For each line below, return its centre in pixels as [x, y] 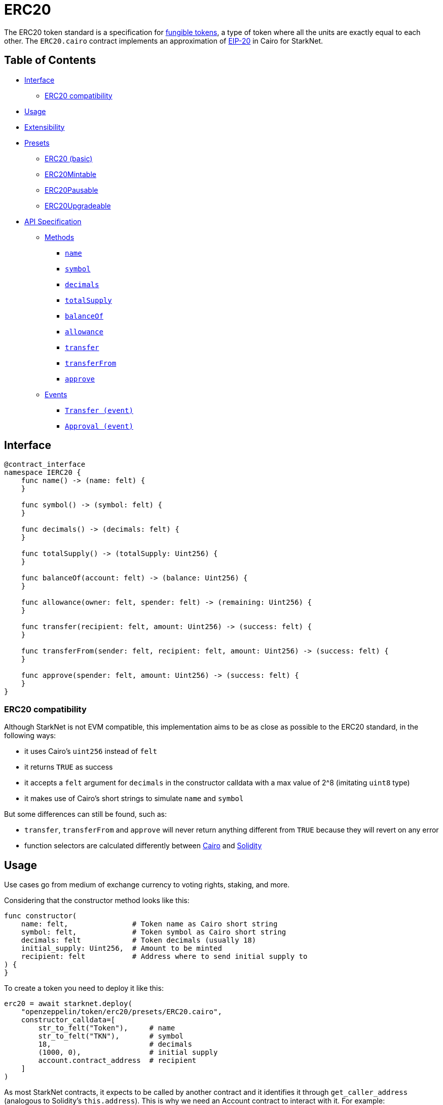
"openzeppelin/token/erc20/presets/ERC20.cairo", [121, 1012]
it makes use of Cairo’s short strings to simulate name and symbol [134, 799]
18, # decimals [115, 1044]
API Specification [53, 221]
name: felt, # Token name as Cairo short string [149, 924]
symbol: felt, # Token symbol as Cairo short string [154, 932]
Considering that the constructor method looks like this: [97, 901]
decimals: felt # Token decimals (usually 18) [139, 940]
